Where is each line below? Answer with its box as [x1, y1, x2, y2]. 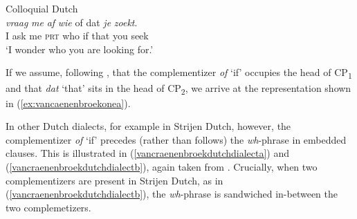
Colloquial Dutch [6, 1, 78, 15]
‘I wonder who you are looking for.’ [6, 41, 154, 56]
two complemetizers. [6, 200, 91, 214]
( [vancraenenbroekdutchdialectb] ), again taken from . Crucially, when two [6, 160, 318, 173]
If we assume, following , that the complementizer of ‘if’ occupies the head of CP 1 [6, 65, 352, 82]
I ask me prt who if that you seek [6, 28, 149, 43]
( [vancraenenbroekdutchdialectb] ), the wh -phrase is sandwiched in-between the [6, 187, 338, 201]
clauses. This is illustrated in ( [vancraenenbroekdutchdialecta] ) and [6, 146, 290, 160]
